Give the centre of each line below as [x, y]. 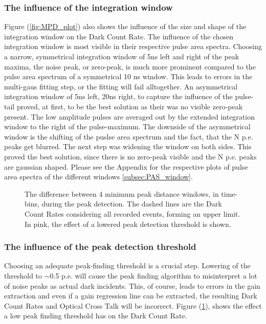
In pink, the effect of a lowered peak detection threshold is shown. [128, 224]
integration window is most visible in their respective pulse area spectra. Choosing [133, 46]
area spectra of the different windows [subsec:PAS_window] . [98, 177]
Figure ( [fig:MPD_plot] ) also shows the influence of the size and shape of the [125, 26]
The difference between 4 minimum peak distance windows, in [122, 193]
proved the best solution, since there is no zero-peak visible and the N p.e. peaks [130, 156]
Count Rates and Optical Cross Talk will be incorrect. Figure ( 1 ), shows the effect [133, 305]
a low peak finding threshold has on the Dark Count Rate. [96, 316]
